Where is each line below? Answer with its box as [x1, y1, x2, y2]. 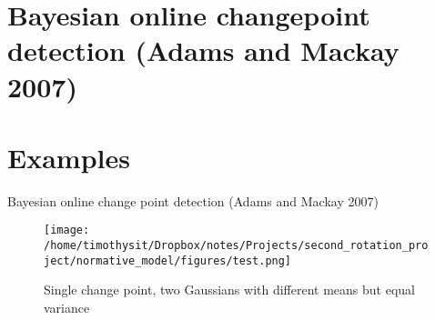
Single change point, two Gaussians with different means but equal [44, 280, 416, 299]
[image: [44, 224, 90, 237]
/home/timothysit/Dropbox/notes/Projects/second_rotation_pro [44, 239, 429, 253]
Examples [7, 138, 130, 175]
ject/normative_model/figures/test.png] [44, 254, 292, 267]
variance [44, 298, 90, 317]
